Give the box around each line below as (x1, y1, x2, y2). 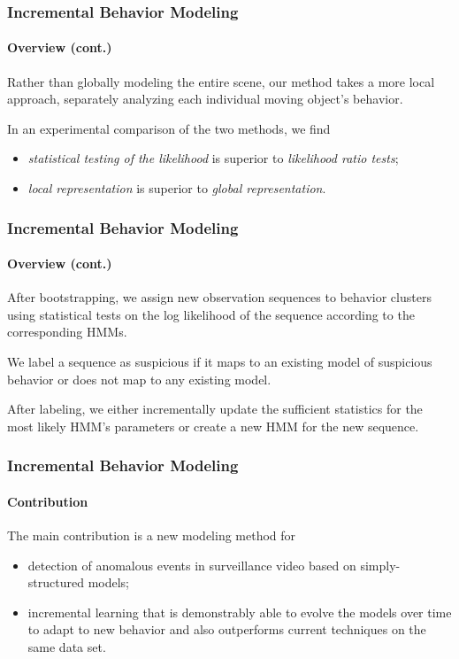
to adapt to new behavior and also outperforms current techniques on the (27, 620, 426, 639)
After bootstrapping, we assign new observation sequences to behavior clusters (7, 288, 432, 306)
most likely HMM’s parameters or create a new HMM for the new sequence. (7, 416, 419, 435)
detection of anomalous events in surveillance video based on (27, 555, 356, 574)
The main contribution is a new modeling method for (7, 526, 296, 545)
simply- (360, 555, 401, 574)
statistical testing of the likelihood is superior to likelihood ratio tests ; (27, 149, 399, 167)
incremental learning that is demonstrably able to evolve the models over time (27, 602, 452, 621)
